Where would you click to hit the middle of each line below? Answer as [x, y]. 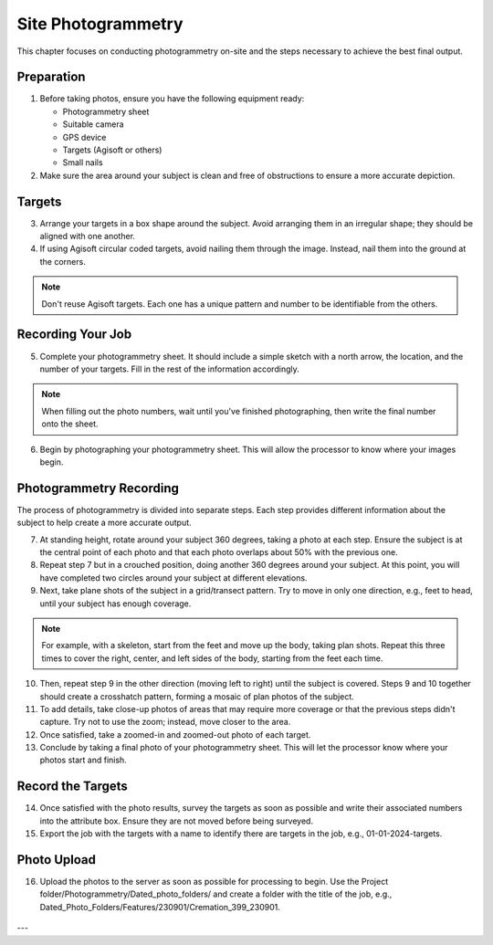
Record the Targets [72, 787]
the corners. [63, 261]
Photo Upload [56, 860]
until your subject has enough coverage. [115, 604]
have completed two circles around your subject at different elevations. [173, 577]
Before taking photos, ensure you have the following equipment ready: [172, 99]
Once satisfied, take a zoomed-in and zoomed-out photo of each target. [175, 734]
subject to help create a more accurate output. [104, 523]
